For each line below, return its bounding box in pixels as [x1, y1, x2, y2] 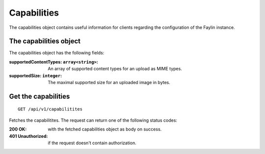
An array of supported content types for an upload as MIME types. [48, 66, 183, 72]
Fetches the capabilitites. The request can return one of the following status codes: [9, 117, 178, 123]
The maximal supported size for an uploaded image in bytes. [48, 80, 170, 86]
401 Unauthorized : [9, 133, 48, 139]
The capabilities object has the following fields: [9, 50, 105, 56]
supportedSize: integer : [9, 72, 62, 78]
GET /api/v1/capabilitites [18, 107, 83, 112]
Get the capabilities [9, 92, 70, 100]
